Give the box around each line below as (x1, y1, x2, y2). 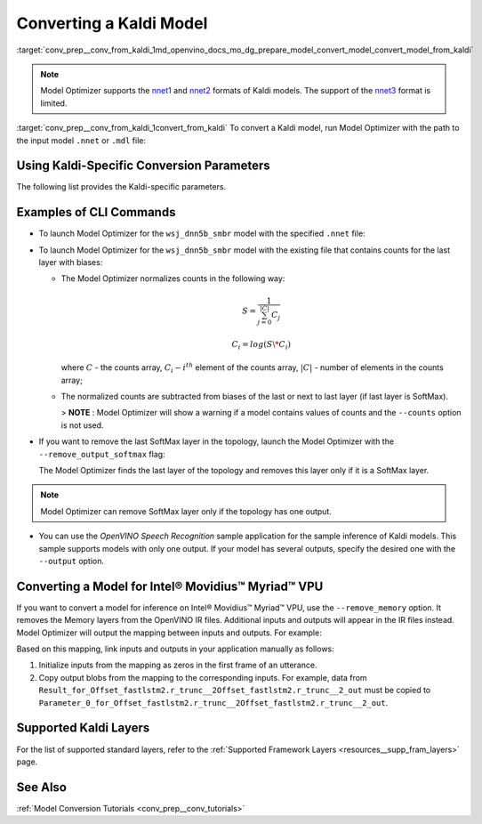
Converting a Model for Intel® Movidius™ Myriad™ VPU (16, 578, 324, 594)
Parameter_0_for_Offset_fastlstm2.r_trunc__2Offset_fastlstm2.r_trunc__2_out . (38, 697, 389, 707)
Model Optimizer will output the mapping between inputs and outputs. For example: (16, 627, 322, 638)
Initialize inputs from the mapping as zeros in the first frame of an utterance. (38, 659, 317, 671)
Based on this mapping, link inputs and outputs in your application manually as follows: (16, 643, 335, 654)
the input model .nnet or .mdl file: (16, 134, 147, 146)
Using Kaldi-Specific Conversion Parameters (16, 158, 270, 174)
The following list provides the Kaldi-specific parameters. (16, 182, 227, 192)
